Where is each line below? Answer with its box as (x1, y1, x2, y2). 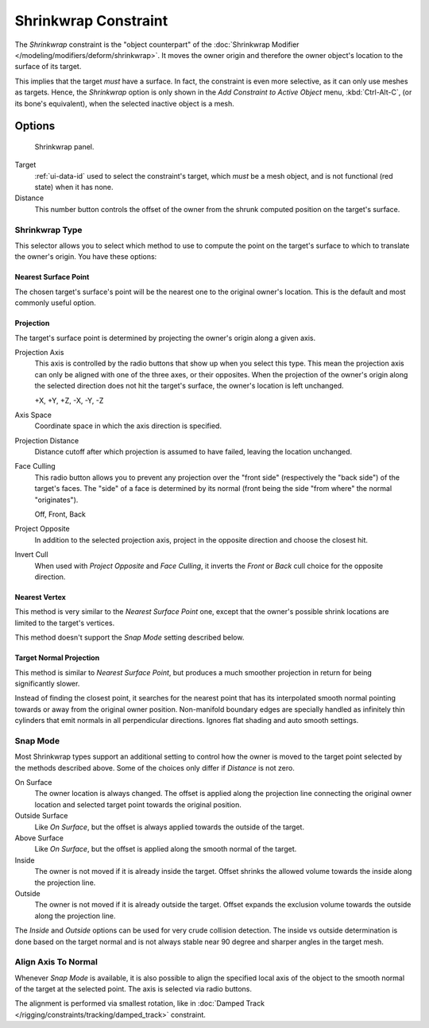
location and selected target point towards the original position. (34, 799, 242, 810)
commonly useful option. (14, 298, 97, 307)
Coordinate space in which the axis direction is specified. (34, 421, 222, 431)
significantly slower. (14, 678, 80, 688)
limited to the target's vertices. (14, 618, 115, 628)
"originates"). (34, 495, 79, 504)
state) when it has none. (34, 183, 114, 192)
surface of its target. (14, 62, 82, 71)
